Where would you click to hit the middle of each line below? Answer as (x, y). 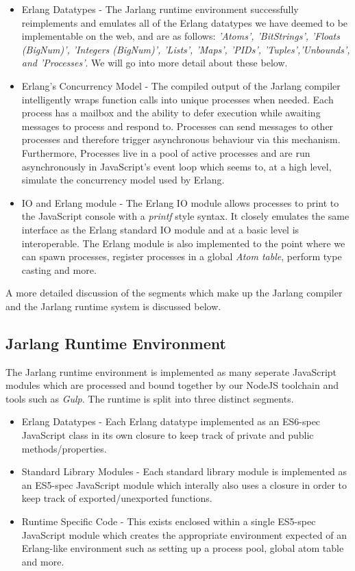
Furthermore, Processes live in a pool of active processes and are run (166, 152)
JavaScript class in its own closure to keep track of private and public (168, 435)
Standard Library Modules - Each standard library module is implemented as (184, 471)
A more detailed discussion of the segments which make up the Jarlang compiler (174, 293)
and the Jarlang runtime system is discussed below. (113, 306)
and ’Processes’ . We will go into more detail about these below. (155, 63)
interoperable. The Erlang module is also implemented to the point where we (183, 243)
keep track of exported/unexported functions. (117, 498)
